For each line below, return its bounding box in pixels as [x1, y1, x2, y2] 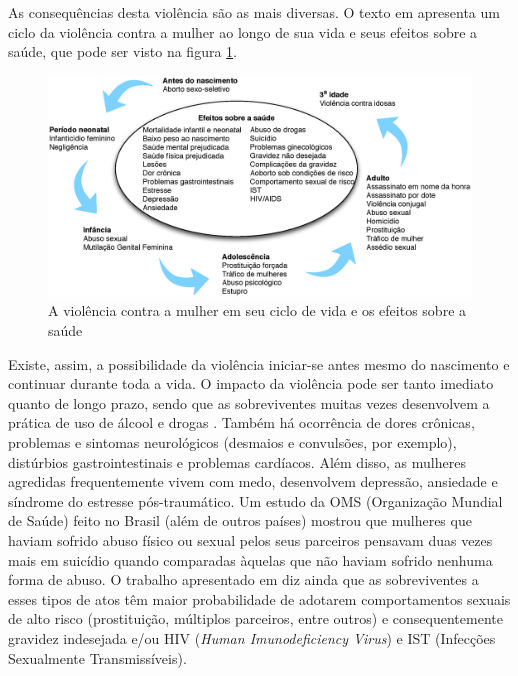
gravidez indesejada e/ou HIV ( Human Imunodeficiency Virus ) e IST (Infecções [8, 627, 496, 648]
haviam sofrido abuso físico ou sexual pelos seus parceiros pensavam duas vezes [8, 530, 493, 551]
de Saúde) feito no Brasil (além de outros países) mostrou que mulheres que [8, 510, 472, 531]
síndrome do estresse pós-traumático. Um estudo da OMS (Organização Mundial [8, 490, 503, 511]
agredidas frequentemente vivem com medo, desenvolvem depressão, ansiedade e [8, 471, 498, 492]
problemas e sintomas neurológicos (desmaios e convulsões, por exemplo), [8, 432, 457, 453]
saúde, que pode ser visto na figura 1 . [8, 41, 237, 62]
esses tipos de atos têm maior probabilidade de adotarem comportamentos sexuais [8, 588, 511, 609]
